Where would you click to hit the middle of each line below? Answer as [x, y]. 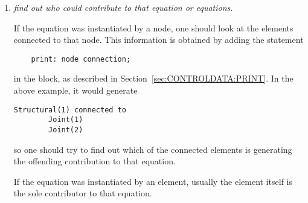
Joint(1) [66, 120]
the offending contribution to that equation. [95, 161]
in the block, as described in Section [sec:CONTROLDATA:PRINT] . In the [153, 78]
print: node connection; [81, 59]
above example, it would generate [75, 90]
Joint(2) [66, 130]
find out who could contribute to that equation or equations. [123, 7]
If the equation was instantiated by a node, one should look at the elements [153, 27]
